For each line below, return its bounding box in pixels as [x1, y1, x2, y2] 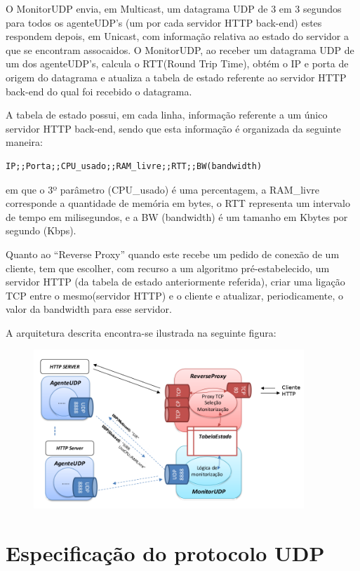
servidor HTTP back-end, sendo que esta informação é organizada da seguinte [6, 121, 341, 135]
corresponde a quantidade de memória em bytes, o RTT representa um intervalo [6, 196, 351, 210]
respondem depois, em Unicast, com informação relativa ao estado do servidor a [6, 29, 349, 43]
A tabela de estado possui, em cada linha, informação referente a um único [6, 107, 328, 122]
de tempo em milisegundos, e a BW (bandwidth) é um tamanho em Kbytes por [6, 209, 348, 224]
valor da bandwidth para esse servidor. [6, 302, 172, 316]
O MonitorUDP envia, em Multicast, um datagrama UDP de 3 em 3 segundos [6, 1, 342, 15]
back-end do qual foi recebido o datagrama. [6, 83, 192, 98]
